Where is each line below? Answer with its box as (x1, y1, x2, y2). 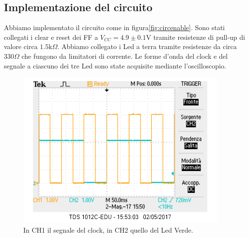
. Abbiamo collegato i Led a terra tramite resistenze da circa (57, 41, 237, 51)
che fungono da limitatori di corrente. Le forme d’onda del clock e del (21, 51, 228, 61)
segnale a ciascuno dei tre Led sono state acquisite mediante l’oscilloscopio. (4, 60, 226, 70)
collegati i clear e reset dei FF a (4, 32, 98, 42)
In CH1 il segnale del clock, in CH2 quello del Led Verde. (23, 224, 193, 235)
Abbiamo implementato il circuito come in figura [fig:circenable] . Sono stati (4, 22, 225, 33)
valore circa (4, 41, 38, 51)
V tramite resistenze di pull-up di (146, 32, 245, 42)
